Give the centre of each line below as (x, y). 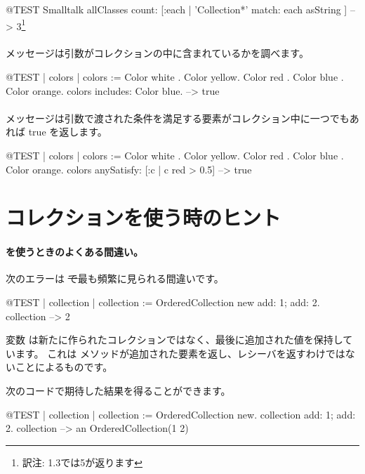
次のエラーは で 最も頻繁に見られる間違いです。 (115, 278)
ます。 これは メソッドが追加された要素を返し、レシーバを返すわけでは (180, 353)
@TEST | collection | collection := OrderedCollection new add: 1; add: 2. (163, 302)
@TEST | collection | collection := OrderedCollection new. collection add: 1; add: (181, 414)
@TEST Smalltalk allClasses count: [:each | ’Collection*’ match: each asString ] (177, 9)
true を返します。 (68, 132)
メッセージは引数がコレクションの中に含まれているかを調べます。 (157, 53)
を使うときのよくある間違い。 (74, 252)
